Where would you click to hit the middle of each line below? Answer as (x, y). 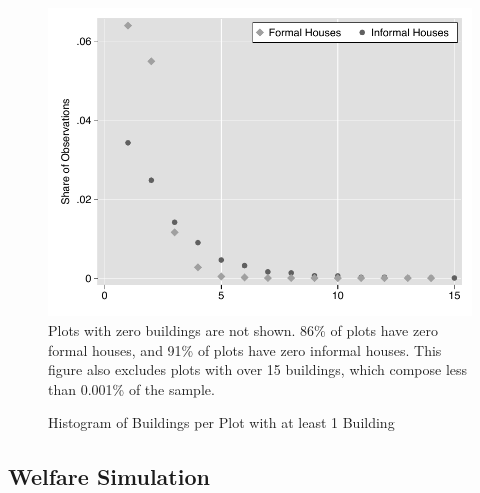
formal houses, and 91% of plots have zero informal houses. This (245, 349)
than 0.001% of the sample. (131, 388)
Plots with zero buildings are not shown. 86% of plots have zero (243, 329)
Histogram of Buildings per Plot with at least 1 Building (221, 422)
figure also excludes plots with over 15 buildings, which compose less (258, 369)
